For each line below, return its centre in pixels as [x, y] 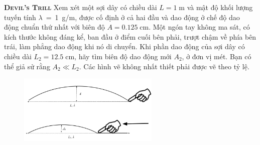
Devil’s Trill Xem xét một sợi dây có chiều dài [81, 7]
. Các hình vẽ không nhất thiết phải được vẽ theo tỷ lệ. [164, 66]
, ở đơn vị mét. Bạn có [217, 56]
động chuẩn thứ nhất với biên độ [54, 27]
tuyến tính [20, 17]
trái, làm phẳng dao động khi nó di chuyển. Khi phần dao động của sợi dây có [124, 46]
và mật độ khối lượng [220, 7]
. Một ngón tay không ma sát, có [199, 27]
